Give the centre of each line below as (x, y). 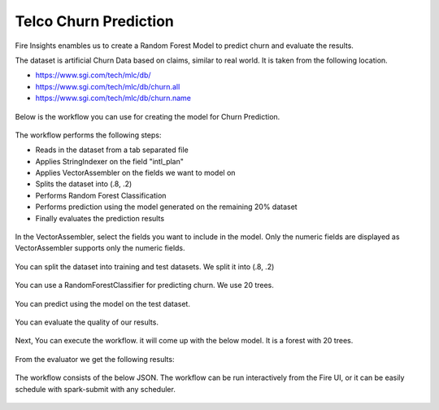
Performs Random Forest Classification (101, 195)
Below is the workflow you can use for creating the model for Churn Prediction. (148, 116)
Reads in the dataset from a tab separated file (112, 150)
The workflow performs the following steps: (88, 135)
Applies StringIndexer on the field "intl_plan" (110, 161)
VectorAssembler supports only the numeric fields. (100, 248)
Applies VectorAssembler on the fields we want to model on (135, 173)
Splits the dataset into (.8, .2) (84, 184)
